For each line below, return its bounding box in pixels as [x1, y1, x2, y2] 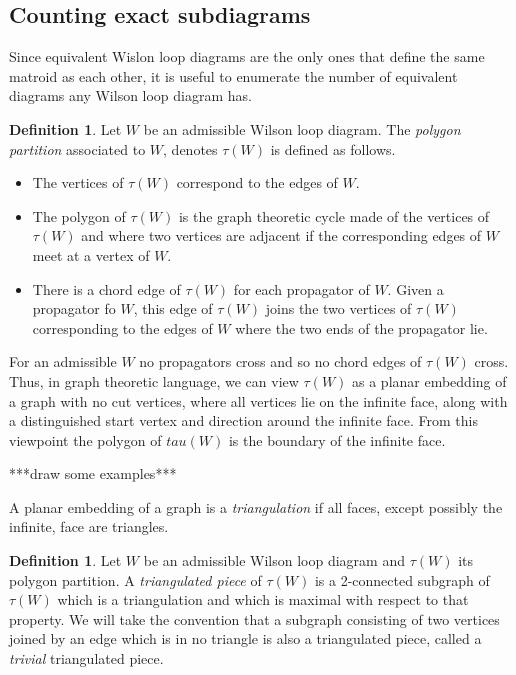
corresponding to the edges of [32, 317, 213, 338]
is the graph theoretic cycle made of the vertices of [178, 205, 490, 226]
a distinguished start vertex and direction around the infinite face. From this [9, 410, 478, 431]
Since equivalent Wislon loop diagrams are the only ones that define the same [9, 46, 485, 67]
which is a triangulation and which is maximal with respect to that [57, 589, 469, 610]
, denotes [163, 138, 218, 159]
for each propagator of [233, 278, 370, 299]
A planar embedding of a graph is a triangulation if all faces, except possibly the [9, 496, 503, 517]
